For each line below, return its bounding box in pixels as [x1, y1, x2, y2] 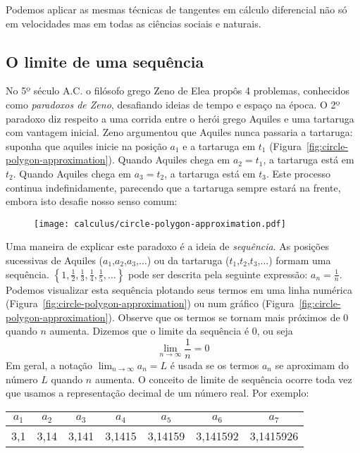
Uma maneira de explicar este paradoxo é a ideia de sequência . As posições [6, 239, 329, 254]
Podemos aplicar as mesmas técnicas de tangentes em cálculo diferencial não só [6, 2, 347, 16]
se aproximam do [275, 358, 349, 373]
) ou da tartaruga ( [147, 252, 230, 267]
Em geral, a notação [6, 358, 93, 373]
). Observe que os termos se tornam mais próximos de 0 [108, 309, 349, 324]
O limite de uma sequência [6, 50, 204, 72]
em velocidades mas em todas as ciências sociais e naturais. [6, 15, 261, 30]
